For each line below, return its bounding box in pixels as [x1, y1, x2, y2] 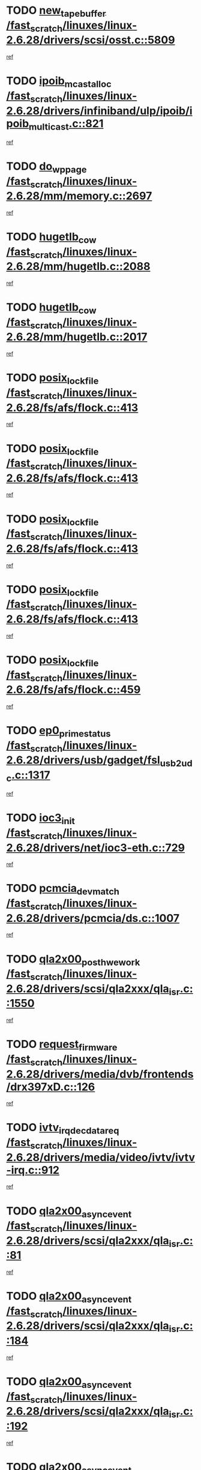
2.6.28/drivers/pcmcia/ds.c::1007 [6, 911, 180, 925]
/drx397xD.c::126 [6, 1080, 95, 1093]
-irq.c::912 [6, 1163, 60, 1177]
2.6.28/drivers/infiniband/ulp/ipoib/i [6, 104, 193, 118]
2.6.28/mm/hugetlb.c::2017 [6, 330, 148, 344]
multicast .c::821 [29, 116, 104, 133]
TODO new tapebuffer [6, 4, 106, 19]
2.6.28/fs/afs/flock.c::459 [6, 683, 141, 696]
